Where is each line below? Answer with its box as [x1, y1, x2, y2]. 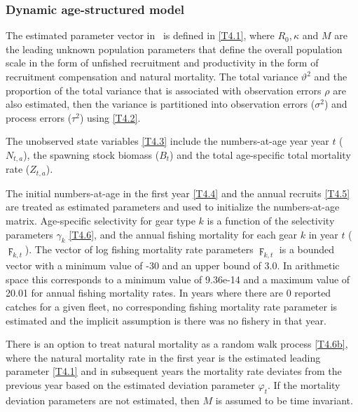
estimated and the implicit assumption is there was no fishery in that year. [6, 313, 326, 327]
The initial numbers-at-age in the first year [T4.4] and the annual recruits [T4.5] [6, 185, 350, 200]
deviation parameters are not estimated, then [6, 392, 200, 407]
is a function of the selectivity [207, 213, 335, 228]
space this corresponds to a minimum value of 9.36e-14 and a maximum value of [6, 271, 350, 286]
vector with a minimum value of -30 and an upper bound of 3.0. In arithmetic [6, 258, 340, 273]
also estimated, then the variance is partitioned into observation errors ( [6, 97, 315, 111]
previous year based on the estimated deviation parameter [6, 378, 255, 392]
